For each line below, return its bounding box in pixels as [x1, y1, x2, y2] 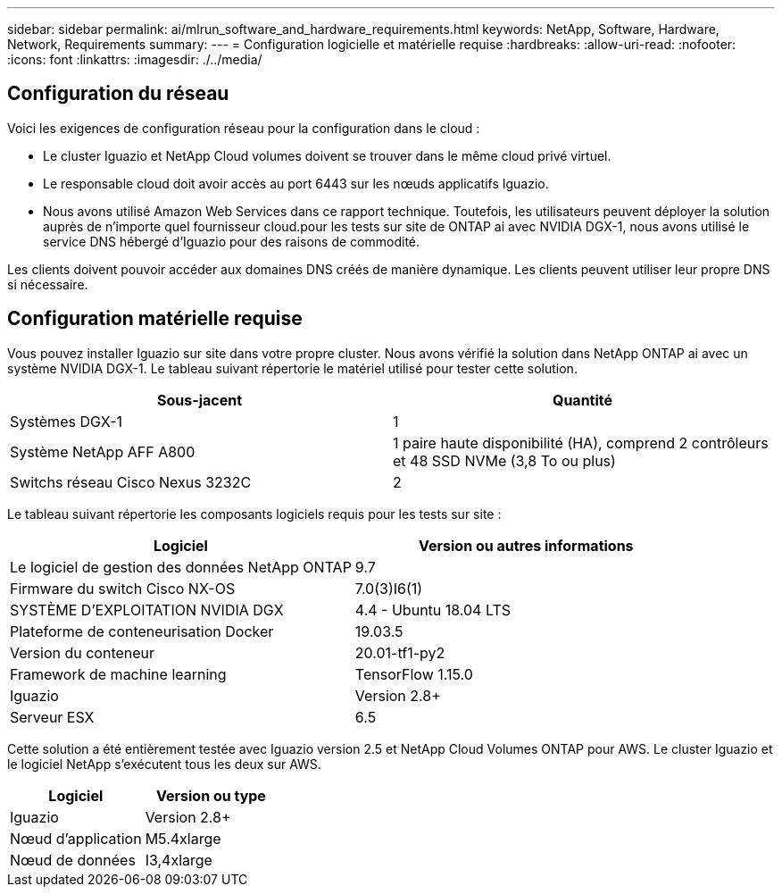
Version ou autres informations [419, 536, 634, 555]
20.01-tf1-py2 [354, 643, 445, 662]
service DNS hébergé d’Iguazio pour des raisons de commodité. [43, 233, 420, 249]
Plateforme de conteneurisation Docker [10, 622, 274, 640]
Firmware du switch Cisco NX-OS [10, 579, 236, 597]
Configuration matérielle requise [7, 307, 303, 330]
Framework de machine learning [10, 664, 227, 683]
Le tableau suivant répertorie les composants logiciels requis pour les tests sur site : [7, 505, 502, 522]
